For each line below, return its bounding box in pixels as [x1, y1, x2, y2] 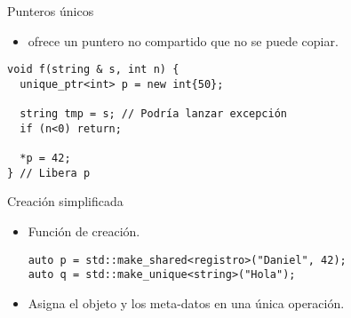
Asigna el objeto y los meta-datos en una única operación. [28, 293, 345, 312]
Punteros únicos [7, 2, 94, 20]
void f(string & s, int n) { [7, 63, 179, 76]
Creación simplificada [7, 192, 124, 211]
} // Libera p [7, 166, 91, 179]
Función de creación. [28, 222, 140, 241]
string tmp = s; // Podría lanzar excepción [20, 107, 287, 121]
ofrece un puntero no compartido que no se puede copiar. [28, 31, 339, 50]
